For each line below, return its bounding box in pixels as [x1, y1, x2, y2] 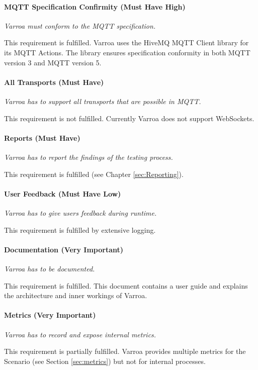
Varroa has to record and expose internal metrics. [4, 329, 156, 339]
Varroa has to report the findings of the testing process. [4, 151, 173, 162]
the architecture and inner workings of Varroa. [4, 290, 147, 301]
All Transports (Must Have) [4, 76, 104, 87]
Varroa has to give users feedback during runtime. [4, 207, 157, 218]
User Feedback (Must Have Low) [4, 188, 121, 199]
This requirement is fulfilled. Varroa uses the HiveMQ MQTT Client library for [4, 37, 249, 48]
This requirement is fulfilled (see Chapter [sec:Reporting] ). [4, 168, 184, 179]
